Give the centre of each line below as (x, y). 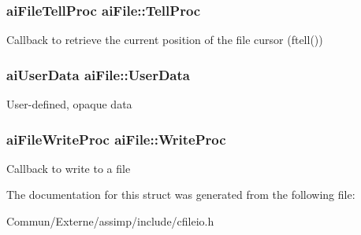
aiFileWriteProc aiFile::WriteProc (116, 139)
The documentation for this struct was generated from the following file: (181, 195)
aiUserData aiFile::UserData (98, 74)
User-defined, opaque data (69, 104)
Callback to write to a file (69, 168)
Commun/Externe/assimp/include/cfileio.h (110, 221)
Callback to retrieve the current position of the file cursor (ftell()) (165, 40)
